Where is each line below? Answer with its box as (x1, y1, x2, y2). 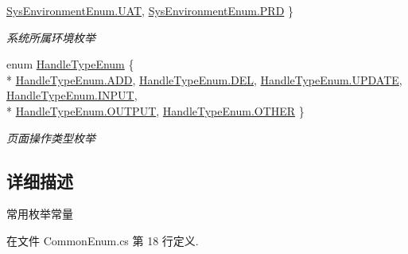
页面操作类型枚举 (6, 129, 95, 146)
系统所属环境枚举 (6, 29, 95, 45)
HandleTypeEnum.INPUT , (6, 87, 138, 104)
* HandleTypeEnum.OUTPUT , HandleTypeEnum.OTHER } (6, 102, 305, 119)
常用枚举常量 (6, 205, 73, 222)
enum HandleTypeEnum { (6, 56, 134, 72)
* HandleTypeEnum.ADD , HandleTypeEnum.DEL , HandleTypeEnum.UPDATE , (6, 71, 402, 88)
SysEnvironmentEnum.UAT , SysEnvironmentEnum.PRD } (6, 2, 294, 18)
